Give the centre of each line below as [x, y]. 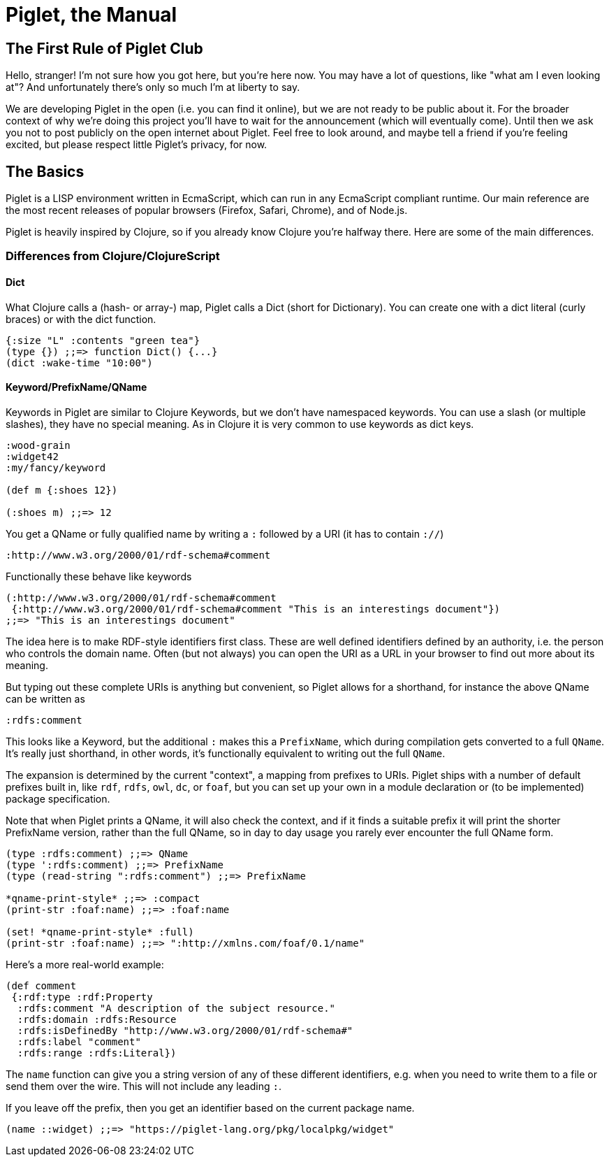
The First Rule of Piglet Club [104, 48]
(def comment [41, 985]
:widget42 [32, 456]
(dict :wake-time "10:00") [79, 363]
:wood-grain [38, 445]
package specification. [58, 798]
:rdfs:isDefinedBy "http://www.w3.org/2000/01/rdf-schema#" [185, 1030]
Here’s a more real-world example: [85, 964]
